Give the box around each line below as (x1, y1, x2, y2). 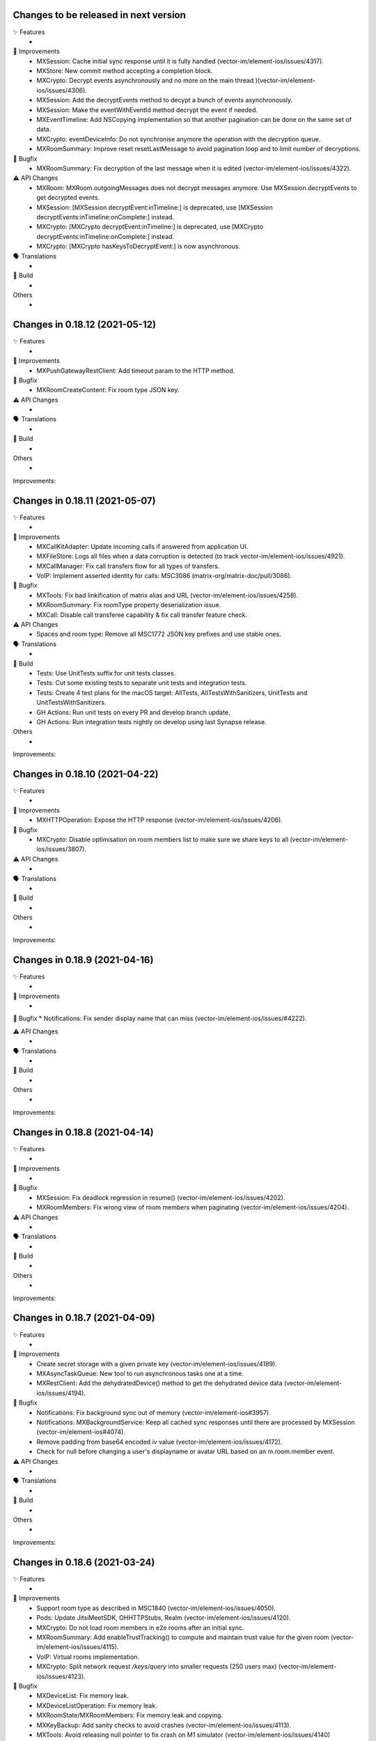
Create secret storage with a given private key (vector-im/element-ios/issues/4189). (36, 1359, 278, 1368)
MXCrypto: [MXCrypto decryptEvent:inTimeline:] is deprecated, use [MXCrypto (36, 223, 264, 231)
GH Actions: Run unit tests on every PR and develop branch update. (36, 708, 230, 717)
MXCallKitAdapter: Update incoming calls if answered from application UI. (36, 542, 249, 550)
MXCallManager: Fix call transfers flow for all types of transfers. (36, 561, 220, 570)
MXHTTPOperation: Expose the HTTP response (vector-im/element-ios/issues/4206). (36, 815, 283, 825)
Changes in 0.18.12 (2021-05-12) (13, 319, 157, 331)
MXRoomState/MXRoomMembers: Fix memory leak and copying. (36, 1711, 223, 1719)
